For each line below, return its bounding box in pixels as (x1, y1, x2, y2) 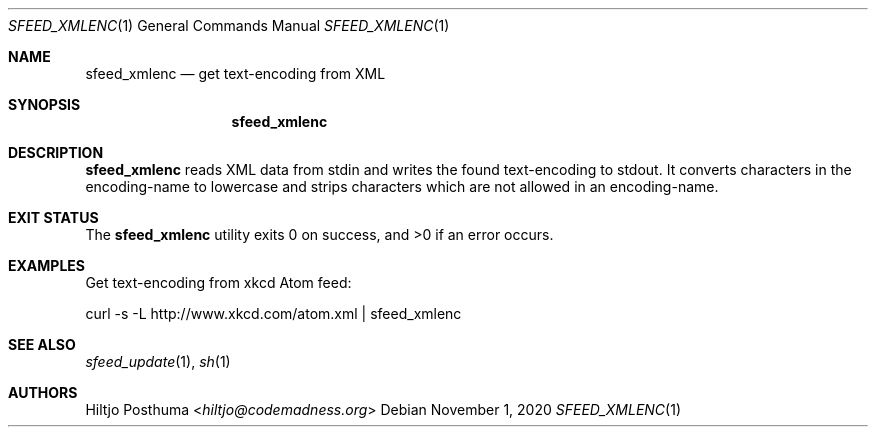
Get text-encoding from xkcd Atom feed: (85, 274, 352, 291)
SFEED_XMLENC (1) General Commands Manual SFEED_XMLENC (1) (8, 17, 450, 34)
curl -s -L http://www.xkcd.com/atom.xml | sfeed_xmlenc (85, 305, 462, 322)
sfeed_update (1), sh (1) (85, 353, 231, 370)
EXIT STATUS (8, 209, 99, 226)
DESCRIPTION (8, 144, 104, 161)
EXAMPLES (8, 257, 85, 274)
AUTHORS (8, 384, 78, 401)
